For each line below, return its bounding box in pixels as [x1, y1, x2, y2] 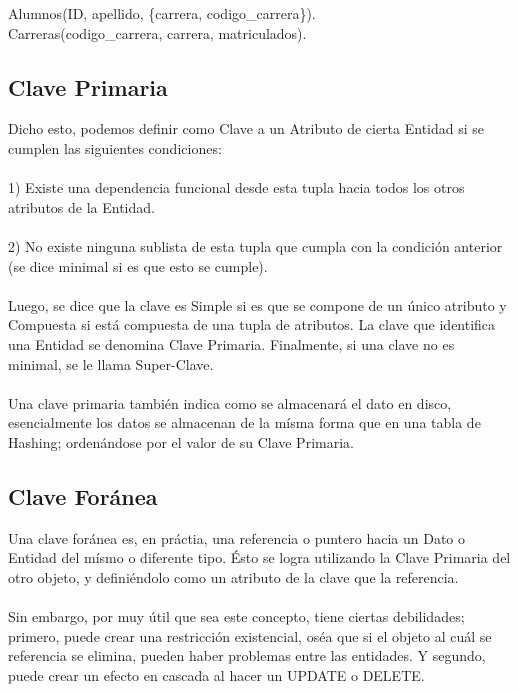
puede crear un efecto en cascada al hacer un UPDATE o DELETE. [8, 664, 425, 685]
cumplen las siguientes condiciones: [8, 137, 222, 158]
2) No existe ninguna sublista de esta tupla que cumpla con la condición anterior [8, 235, 503, 256]
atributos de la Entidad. [8, 196, 155, 217]
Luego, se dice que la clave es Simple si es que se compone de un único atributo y [8, 294, 507, 315]
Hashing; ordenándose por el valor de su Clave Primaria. [8, 431, 354, 452]
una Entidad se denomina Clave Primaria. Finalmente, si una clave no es [8, 333, 455, 354]
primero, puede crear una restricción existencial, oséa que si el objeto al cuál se [8, 625, 492, 646]
